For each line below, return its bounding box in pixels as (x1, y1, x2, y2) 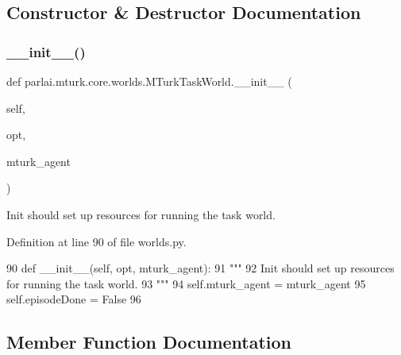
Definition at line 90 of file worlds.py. (6, 233, 187, 249)
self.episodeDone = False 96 (6, 291, 141, 307)
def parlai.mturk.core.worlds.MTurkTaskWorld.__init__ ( (6, 73, 292, 89)
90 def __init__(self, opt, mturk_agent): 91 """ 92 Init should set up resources (6, 260, 395, 276)
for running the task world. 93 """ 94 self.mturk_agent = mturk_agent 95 (6, 275, 366, 291)
